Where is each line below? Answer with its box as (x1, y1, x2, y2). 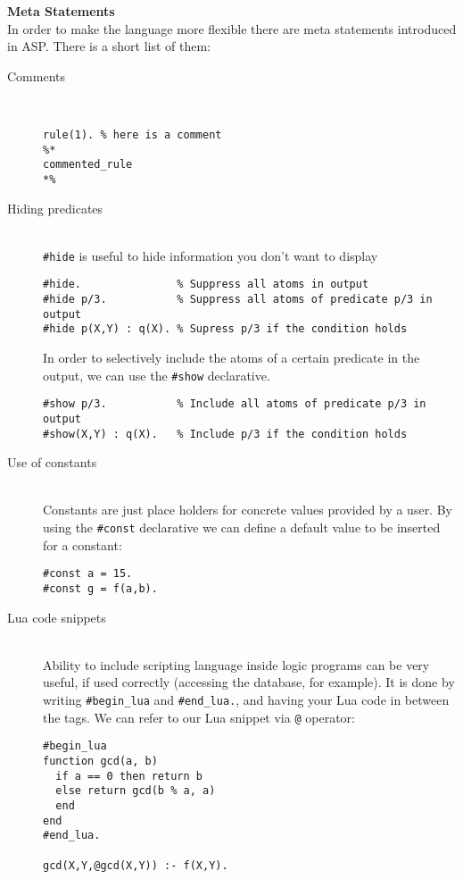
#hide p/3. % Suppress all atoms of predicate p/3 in (43, 293, 433, 306)
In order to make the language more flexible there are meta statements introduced (7, 19, 457, 38)
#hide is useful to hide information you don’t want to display (43, 246, 378, 264)
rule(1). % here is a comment (43, 128, 222, 141)
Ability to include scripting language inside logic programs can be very (43, 655, 430, 674)
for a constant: (43, 535, 122, 554)
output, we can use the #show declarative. (43, 365, 270, 384)
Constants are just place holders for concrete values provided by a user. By (43, 500, 452, 519)
